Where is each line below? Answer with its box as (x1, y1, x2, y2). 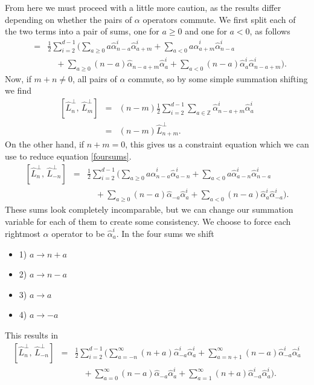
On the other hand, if (5, 138, 85, 150)
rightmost (5, 227, 40, 239)
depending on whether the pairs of (5, 13, 132, 25)
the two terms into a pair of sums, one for (5, 25, 159, 37)
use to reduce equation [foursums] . (5, 149, 132, 162)
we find (5, 84, 31, 97)
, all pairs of (72, 72, 117, 85)
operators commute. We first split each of (143, 13, 296, 25)
